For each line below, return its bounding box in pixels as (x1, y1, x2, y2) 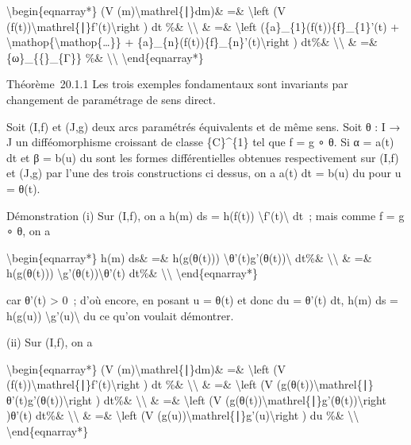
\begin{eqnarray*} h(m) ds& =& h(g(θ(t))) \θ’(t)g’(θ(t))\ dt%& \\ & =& (6, 249, 372, 265)
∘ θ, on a (6, 222, 51, 239)
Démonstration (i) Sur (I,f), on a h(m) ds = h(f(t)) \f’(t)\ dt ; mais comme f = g (6, 207, 405, 223)
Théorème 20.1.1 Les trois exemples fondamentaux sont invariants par (6, 75, 348, 92)
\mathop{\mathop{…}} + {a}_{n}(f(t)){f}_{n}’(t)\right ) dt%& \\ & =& (6, 33, 378, 50)
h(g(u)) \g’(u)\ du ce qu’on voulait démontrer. (6, 307, 234, 323)
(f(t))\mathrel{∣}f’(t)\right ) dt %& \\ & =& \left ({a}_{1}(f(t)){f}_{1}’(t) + (6, 17, 400, 34)
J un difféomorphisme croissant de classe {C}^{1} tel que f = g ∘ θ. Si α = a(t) (6, 133, 394, 150)
